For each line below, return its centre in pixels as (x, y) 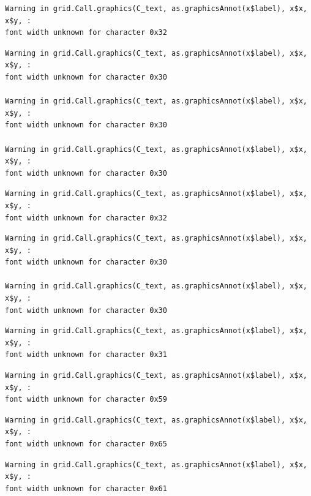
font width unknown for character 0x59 (86, 400)
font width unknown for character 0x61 (86, 488)
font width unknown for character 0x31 (86, 355)
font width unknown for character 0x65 (86, 444)
